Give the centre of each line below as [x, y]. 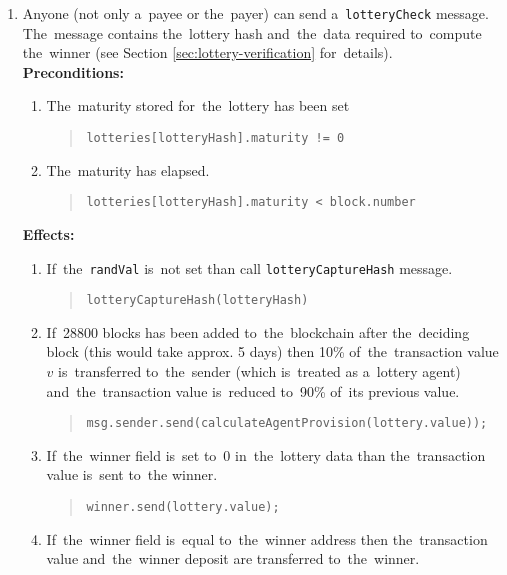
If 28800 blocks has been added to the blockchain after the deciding [258, 331]
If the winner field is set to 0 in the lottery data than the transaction [266, 454]
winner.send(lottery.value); [183, 507]
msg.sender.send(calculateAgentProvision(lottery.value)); [287, 423]
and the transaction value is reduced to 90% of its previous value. [253, 390]
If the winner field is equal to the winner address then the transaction [267, 538]
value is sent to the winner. [132, 474]
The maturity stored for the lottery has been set [198, 105]
